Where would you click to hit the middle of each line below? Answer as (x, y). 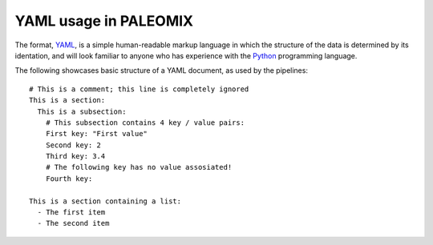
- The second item (73, 223)
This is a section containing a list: (105, 201)
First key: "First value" (97, 134)
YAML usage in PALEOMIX (104, 21)
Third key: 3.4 (75, 157)
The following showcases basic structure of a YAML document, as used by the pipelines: (162, 70)
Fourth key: (69, 179)
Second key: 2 (73, 145)
